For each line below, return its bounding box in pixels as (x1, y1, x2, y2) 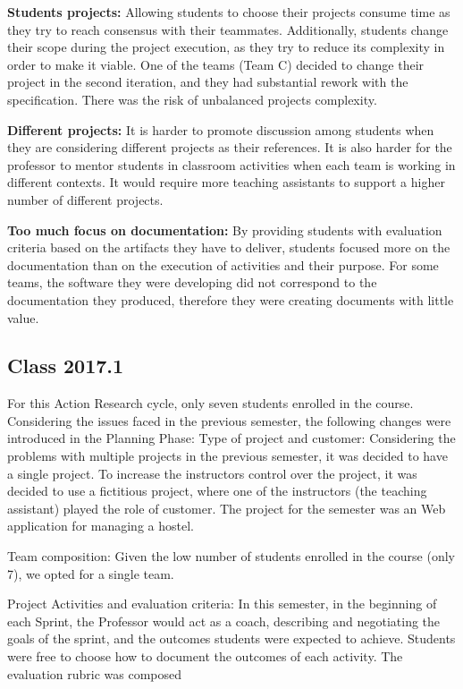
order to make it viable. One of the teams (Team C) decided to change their (7, 55, 425, 73)
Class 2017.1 (7, 352, 124, 379)
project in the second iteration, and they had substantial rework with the (7, 72, 408, 91)
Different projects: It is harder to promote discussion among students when (7, 120, 434, 139)
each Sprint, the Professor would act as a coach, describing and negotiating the (7, 611, 441, 630)
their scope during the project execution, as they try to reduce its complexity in (7, 38, 445, 56)
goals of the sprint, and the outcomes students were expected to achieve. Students (7, 629, 456, 648)
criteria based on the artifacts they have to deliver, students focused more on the (7, 238, 450, 257)
